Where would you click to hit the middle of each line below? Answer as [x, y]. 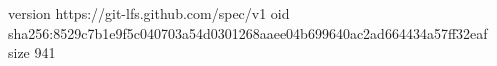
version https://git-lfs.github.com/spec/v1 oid [149, 13]
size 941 [32, 52]
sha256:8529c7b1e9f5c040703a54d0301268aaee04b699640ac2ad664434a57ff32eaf [248, 32]
